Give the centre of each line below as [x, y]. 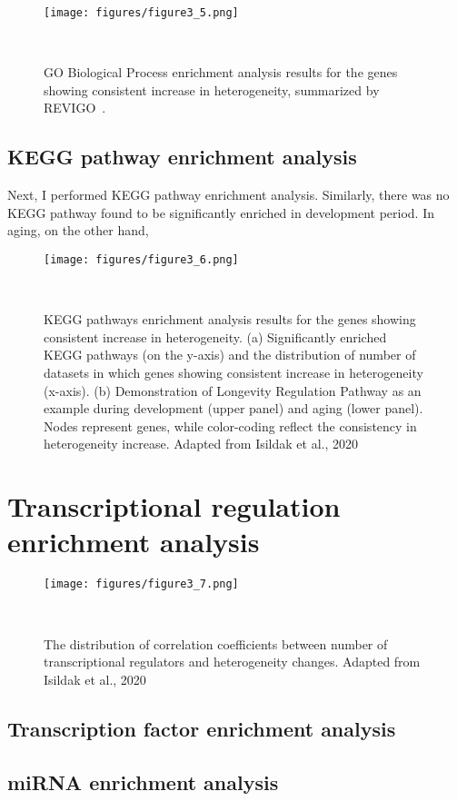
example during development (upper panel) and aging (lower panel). [233, 408]
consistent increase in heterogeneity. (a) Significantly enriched [215, 336]
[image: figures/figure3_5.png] [141, 13]
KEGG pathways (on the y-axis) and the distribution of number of [230, 355]
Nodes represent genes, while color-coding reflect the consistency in [230, 425]
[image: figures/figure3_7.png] [141, 584]
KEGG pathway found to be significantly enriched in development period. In [221, 212]
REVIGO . [75, 108]
